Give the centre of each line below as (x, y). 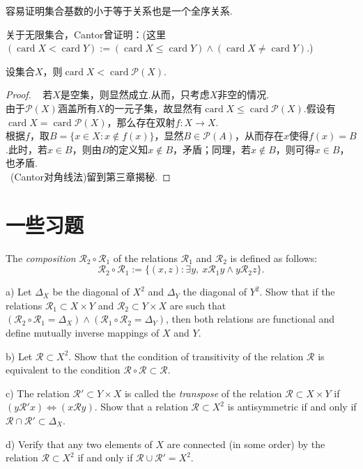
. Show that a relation (141, 407)
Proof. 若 (29, 94)
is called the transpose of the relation (203, 393)
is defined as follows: (274, 257)
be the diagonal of (91, 292)
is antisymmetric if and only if (292, 407)
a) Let (19, 292)
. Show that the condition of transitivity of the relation (186, 356)
